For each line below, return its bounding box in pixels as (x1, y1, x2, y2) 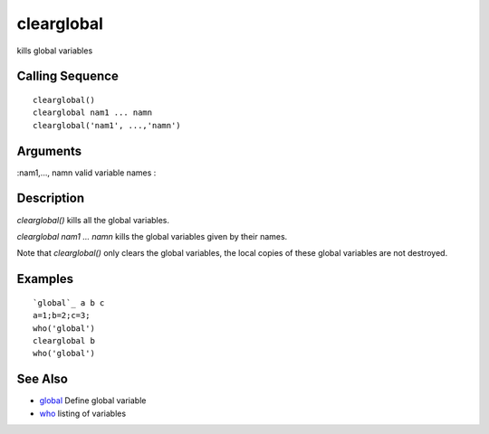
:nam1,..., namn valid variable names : (16, 167, 157, 178)
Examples (16, 271, 74, 287)
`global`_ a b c (33, 297, 105, 307)
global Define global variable (39, 395, 147, 406)
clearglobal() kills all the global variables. (16, 214, 170, 225)
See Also (16, 372, 68, 387)
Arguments (16, 143, 82, 158)
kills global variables (16, 45, 93, 56)
